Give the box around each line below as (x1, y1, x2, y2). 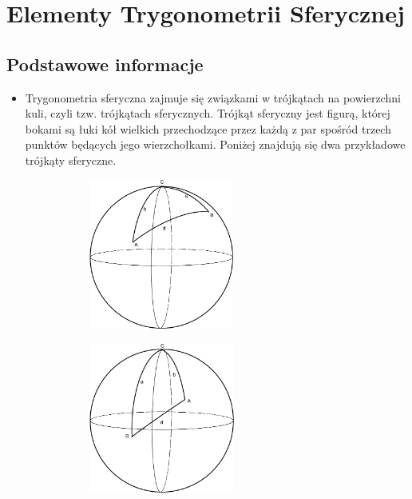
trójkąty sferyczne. (25, 151, 117, 168)
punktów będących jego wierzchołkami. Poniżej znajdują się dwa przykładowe (25, 136, 406, 153)
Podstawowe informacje (6, 51, 204, 76)
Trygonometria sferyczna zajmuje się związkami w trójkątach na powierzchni (25, 89, 401, 106)
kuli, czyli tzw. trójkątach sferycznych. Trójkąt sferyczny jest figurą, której (25, 105, 390, 122)
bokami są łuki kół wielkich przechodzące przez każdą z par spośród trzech (25, 120, 391, 137)
